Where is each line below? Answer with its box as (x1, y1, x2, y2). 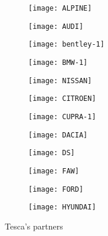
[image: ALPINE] (28, 4, 92, 12)
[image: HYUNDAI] (28, 203, 96, 212)
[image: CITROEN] (28, 94, 96, 103)
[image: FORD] (28, 185, 84, 194)
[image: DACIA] (28, 130, 88, 139)
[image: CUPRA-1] (28, 112, 96, 121)
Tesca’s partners (5, 219, 63, 232)
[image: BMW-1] (28, 58, 88, 67)
